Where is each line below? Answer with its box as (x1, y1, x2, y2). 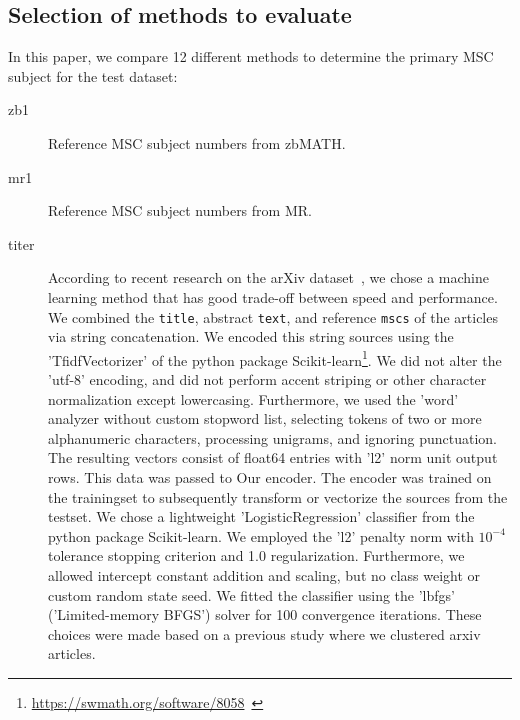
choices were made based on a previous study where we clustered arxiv (48, 623, 481, 644)
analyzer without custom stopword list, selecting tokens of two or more (48, 408, 482, 429)
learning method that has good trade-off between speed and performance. (48, 286, 498, 307)
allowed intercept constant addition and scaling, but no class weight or (48, 564, 481, 585)
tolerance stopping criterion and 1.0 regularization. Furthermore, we (48, 545, 465, 566)
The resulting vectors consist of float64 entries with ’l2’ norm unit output (48, 447, 498, 468)
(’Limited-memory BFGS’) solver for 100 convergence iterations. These (48, 604, 482, 625)
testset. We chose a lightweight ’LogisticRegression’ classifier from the (48, 506, 475, 527)
